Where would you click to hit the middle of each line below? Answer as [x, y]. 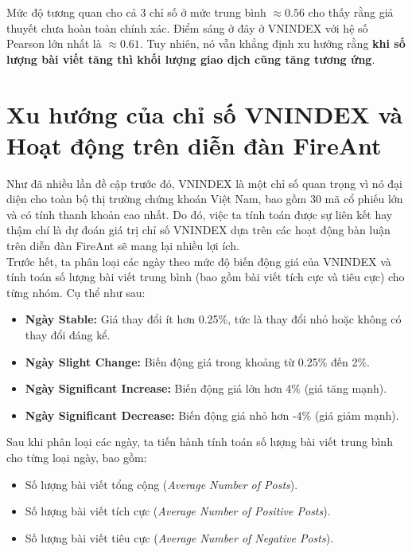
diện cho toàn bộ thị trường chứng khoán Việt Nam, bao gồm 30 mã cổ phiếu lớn [205, 199]
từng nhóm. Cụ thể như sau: [76, 292]
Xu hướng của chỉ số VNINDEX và [205, 114]
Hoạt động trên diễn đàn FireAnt [194, 145]
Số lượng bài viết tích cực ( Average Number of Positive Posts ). [178, 511]
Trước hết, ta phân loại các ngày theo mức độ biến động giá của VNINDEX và [199, 261]
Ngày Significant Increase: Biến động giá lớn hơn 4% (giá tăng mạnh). [206, 388]
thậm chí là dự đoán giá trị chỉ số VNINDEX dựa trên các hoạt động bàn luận [198, 230]
